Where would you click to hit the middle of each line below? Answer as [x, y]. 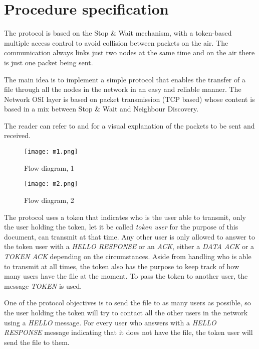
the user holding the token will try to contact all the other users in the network [126, 312]
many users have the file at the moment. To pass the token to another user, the [126, 276]
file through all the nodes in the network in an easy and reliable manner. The [123, 89]
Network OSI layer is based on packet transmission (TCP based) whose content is [129, 99]
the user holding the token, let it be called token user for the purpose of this [121, 227]
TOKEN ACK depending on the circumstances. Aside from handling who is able [128, 256]
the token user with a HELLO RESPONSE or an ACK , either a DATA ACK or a [129, 246]
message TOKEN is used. [43, 285]
